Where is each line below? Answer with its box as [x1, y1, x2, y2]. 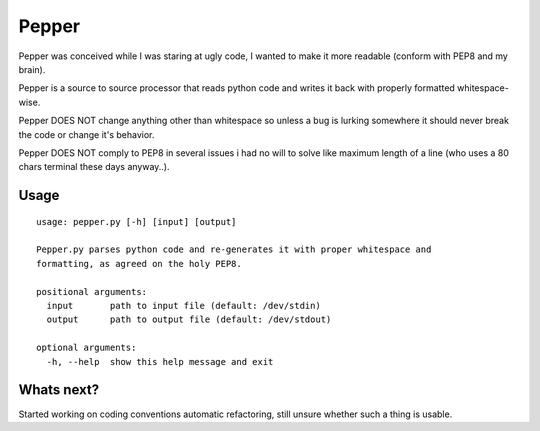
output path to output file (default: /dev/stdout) [46, 314, 332, 325]
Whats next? [18, 381, 100, 399]
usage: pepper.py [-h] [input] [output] [36, 216, 237, 227]
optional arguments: [36, 342, 137, 354]
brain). [18, 63, 46, 75]
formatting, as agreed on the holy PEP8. [36, 258, 242, 269]
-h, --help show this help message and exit [46, 356, 274, 367]
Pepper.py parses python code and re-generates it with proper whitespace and [36, 244, 432, 255]
